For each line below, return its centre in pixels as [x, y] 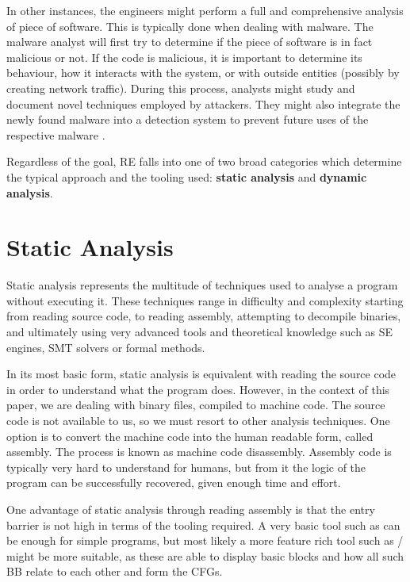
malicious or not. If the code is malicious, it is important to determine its [184, 57]
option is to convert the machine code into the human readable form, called [190, 436]
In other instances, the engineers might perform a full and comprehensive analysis [205, 10]
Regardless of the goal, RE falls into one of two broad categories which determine [204, 161]
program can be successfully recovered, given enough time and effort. [174, 482]
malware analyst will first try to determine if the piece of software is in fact [190, 42]
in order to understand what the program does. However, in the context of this [198, 389]
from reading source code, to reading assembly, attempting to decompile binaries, [204, 316]
